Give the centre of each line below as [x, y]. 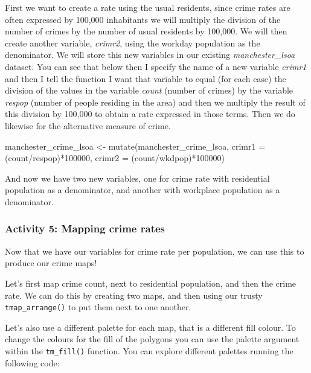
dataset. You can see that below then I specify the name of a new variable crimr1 [156, 66]
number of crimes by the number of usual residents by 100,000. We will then [146, 31]
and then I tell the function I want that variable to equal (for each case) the [146, 78]
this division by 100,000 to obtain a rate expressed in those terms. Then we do [150, 114]
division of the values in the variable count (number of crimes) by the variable [149, 90]
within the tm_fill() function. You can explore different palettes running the [149, 350]
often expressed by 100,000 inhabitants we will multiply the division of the [143, 19]
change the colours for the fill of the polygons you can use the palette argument [152, 339]
